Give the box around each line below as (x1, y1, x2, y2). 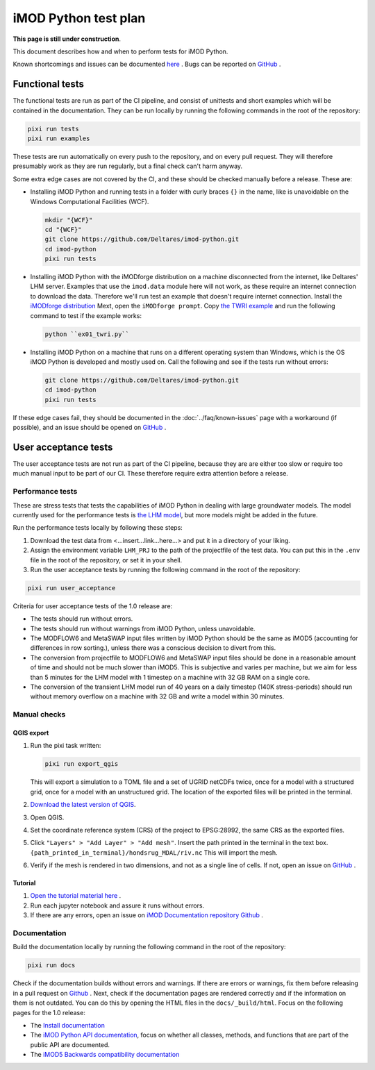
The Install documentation (30, 1021, 106, 1029)
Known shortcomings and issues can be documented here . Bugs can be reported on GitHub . (12, 60, 281, 69)
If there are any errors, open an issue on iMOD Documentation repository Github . (30, 911, 263, 919)
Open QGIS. (30, 813, 65, 821)
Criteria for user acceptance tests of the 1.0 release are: (12, 601, 173, 610)
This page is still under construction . (12, 35, 122, 43)
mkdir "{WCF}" (44, 216, 93, 224)
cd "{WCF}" (44, 226, 82, 233)
